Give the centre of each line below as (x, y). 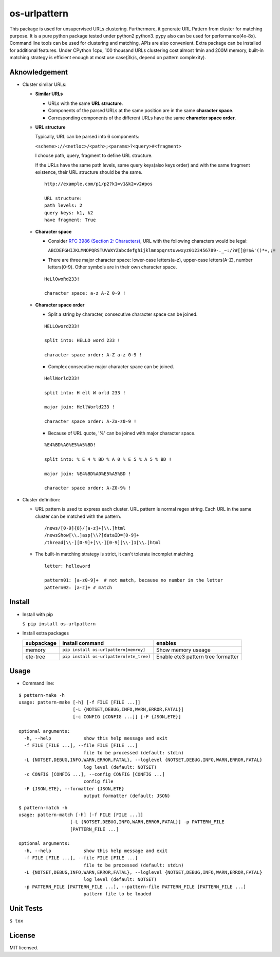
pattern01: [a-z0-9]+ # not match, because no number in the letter (134, 580)
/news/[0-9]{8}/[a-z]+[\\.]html (85, 528)
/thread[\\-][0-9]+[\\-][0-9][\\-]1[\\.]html (103, 542)
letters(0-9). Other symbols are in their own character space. (113, 267)
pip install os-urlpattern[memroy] (104, 650)
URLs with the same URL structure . (86, 103)
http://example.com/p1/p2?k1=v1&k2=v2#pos (99, 184)
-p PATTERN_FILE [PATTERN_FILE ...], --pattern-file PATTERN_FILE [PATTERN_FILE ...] (135, 887)
